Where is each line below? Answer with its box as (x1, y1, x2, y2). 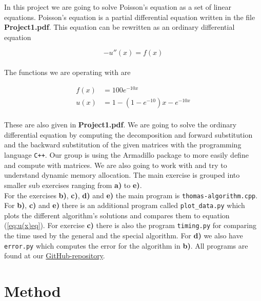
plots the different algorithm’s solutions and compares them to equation (4, 210, 230, 220)
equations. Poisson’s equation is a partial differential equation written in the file (4, 11, 255, 22)
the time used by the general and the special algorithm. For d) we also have (4, 230, 243, 241)
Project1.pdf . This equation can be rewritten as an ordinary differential (4, 22, 235, 32)
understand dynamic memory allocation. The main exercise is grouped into (4, 170, 240, 180)
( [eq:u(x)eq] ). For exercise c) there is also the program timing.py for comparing (4, 220, 256, 231)
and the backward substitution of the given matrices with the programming (4, 139, 242, 150)
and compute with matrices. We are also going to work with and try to (4, 159, 227, 170)
